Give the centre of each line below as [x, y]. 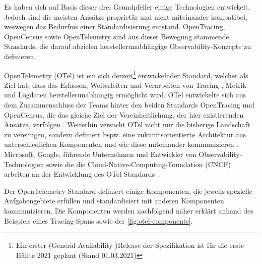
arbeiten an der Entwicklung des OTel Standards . [82, 174]
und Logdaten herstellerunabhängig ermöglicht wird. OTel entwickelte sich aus [125, 95]
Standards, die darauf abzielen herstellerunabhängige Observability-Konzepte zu [128, 46]
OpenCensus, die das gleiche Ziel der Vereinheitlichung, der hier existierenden [124, 114]
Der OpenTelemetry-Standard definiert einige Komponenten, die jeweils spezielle [128, 191]
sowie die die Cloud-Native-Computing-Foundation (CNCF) [139, 164]
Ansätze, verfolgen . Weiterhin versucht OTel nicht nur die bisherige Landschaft [127, 124]
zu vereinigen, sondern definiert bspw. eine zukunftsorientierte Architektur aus [125, 134]
